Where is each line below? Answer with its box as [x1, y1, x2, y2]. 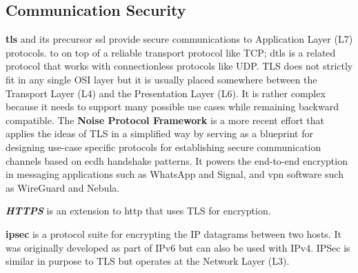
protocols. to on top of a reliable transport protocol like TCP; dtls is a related [6, 45, 336, 59]
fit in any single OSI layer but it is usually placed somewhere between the [6, 72, 317, 86]
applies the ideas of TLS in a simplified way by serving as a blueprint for [6, 126, 313, 141]
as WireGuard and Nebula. [6, 180, 120, 194]
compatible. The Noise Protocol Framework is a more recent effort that [6, 112, 325, 127]
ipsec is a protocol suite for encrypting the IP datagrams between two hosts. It [6, 226, 341, 241]
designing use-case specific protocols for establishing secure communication [6, 139, 321, 154]
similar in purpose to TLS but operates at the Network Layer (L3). [6, 254, 290, 268]
